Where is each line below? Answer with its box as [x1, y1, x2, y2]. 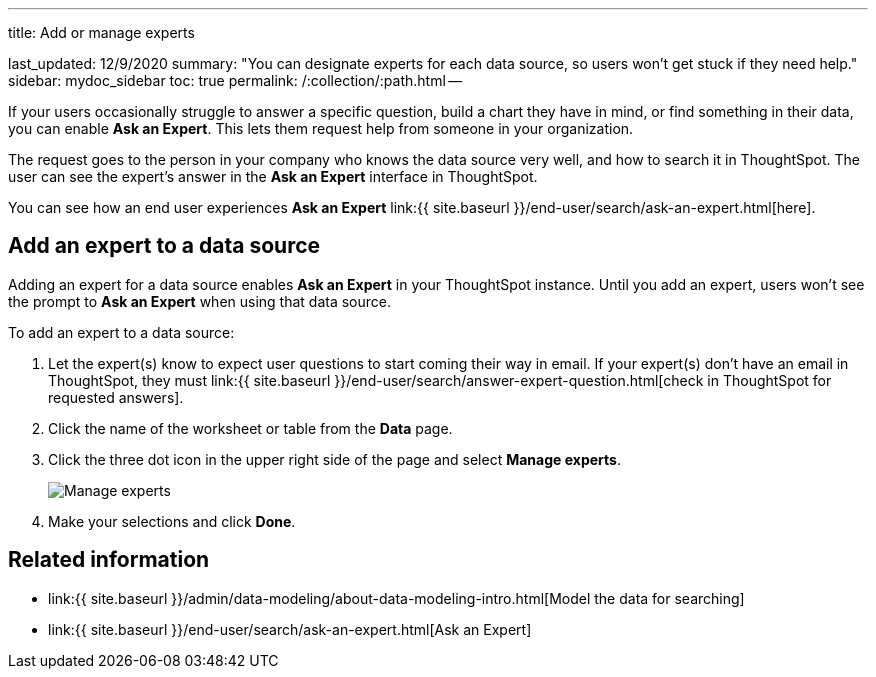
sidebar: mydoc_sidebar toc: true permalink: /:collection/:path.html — [8, 72, 463, 89]
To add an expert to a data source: [8, 323, 235, 341]
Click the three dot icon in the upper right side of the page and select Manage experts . [48, 450, 621, 468]
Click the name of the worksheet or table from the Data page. [48, 419, 453, 437]
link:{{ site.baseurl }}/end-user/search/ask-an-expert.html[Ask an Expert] [48, 620, 532, 638]
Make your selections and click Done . [48, 512, 296, 530]
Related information [8, 547, 210, 573]
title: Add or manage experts [8, 24, 195, 41]
